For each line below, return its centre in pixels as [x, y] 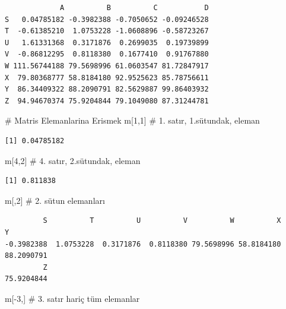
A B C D [134, 8]
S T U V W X [162, 221]
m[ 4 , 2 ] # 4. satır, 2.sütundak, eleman [73, 160]
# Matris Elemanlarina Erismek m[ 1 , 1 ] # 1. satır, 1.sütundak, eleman [132, 120]
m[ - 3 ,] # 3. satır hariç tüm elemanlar [72, 298]
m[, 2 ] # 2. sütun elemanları [55, 200]
